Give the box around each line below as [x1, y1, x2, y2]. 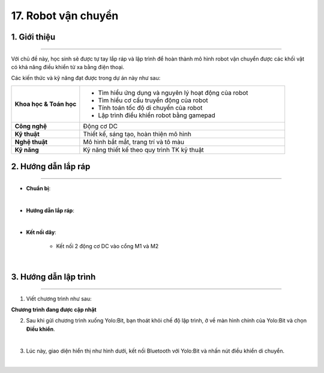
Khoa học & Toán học [14, 100, 77, 108]
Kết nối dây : [26, 229, 56, 236]
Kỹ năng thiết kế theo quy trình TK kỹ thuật [83, 145, 204, 154]
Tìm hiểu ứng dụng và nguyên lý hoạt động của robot [98, 88, 248, 97]
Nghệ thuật [14, 138, 48, 146]
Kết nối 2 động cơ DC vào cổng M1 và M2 [56, 242, 159, 249]
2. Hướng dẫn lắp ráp [11, 162, 91, 172]
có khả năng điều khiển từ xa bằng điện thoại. [11, 63, 125, 70]
